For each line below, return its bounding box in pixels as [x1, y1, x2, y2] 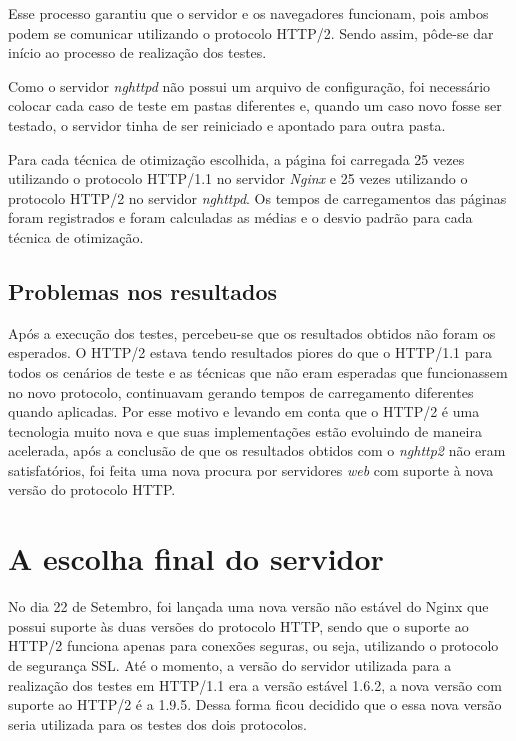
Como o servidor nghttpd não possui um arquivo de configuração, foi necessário [8, 75, 491, 96]
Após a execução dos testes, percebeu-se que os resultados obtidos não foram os [8, 322, 496, 343]
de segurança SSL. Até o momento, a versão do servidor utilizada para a [8, 654, 452, 675]
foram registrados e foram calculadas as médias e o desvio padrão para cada [8, 207, 473, 228]
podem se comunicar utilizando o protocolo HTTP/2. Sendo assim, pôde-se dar [8, 22, 494, 43]
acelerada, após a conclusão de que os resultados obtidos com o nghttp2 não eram [8, 440, 506, 461]
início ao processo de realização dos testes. [8, 42, 267, 63]
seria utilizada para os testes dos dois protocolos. [8, 713, 307, 734]
